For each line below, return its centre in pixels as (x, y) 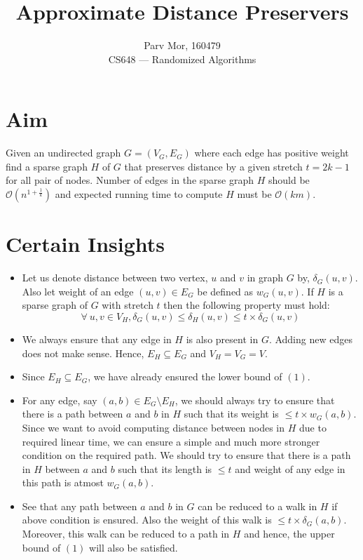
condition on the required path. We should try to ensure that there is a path (186, 455)
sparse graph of (55, 305)
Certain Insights (85, 244)
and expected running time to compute (139, 194)
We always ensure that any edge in (97, 339)
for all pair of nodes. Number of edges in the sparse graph (130, 180)
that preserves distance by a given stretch (213, 166)
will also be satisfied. (133, 547)
